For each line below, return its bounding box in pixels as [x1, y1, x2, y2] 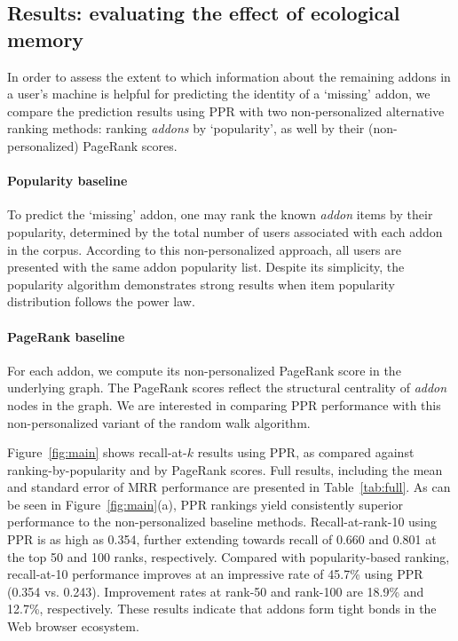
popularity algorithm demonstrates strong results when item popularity [7, 274, 395, 293]
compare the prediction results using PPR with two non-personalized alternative [7, 101, 445, 120]
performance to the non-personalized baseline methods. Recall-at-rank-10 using [7, 512, 438, 531]
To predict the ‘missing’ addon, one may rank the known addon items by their [7, 205, 433, 224]
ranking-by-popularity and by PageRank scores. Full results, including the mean [7, 460, 443, 479]
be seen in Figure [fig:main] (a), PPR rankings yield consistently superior [7, 495, 403, 513]
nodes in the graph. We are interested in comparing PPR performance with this [7, 395, 441, 414]
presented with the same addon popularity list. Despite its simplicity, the [7, 257, 405, 276]
